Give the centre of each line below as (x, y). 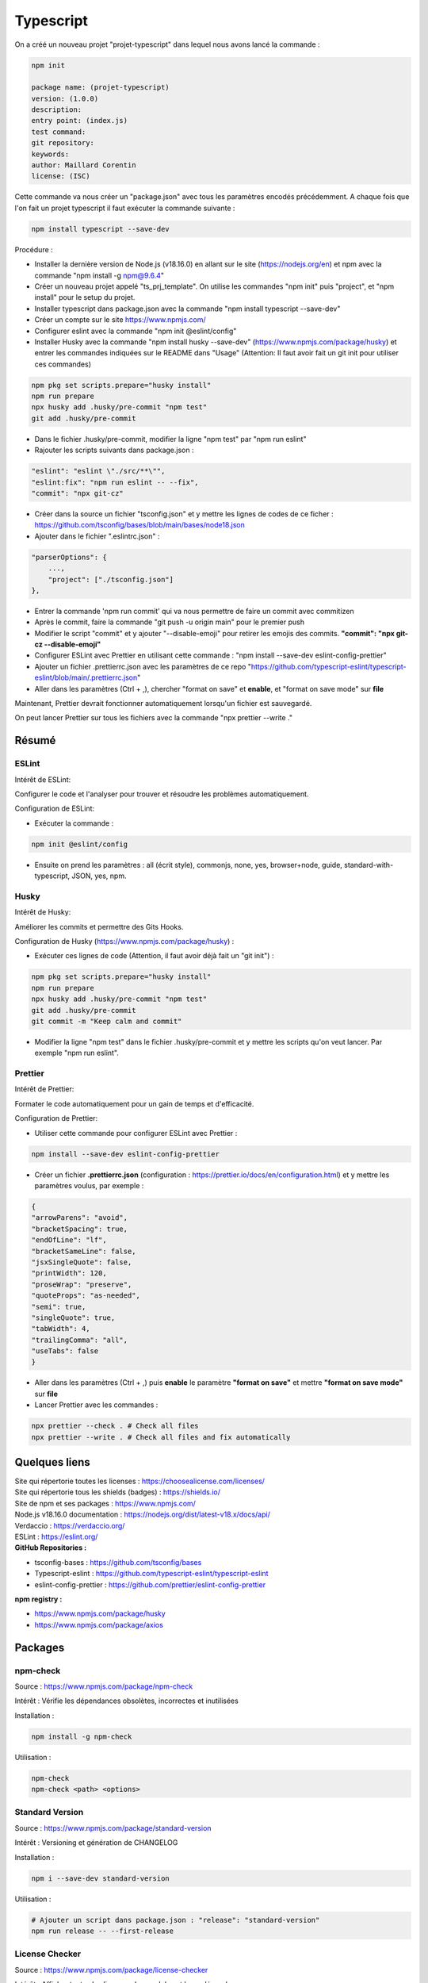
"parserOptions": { (69, 557)
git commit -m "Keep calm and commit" (107, 1021)
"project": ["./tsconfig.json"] (111, 579)
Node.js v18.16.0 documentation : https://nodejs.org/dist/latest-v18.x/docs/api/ (143, 1514)
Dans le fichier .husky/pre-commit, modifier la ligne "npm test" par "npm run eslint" (170, 439)
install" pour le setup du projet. (85, 297)
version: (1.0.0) (65, 98)
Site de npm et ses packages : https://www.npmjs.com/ (105, 1503)
